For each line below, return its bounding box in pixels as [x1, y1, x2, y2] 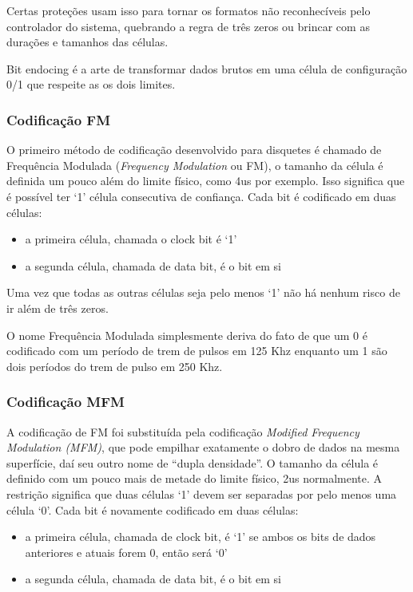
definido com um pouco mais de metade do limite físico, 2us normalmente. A [6, 470, 383, 487]
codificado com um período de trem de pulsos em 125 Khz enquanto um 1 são [6, 342, 387, 359]
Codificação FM [6, 109, 111, 129]
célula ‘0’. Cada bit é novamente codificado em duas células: [6, 501, 299, 518]
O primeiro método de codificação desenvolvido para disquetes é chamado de [6, 141, 382, 158]
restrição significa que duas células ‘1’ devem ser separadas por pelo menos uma [6, 485, 397, 502]
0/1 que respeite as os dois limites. [6, 76, 176, 93]
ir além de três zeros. [6, 299, 109, 316]
